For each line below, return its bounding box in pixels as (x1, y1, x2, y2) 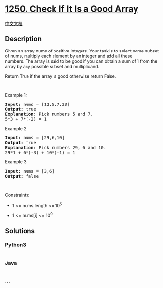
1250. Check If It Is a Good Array (5, 3, 139, 15)
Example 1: (5, 92, 27, 98)
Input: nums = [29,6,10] (5, 135, 65, 140)
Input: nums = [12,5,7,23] (5, 102, 70, 107)
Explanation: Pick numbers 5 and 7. (5, 111, 93, 117)
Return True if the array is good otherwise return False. (5, 73, 116, 79)
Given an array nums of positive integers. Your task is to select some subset (5, 48, 159, 53)
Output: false (5, 173, 39, 179)
